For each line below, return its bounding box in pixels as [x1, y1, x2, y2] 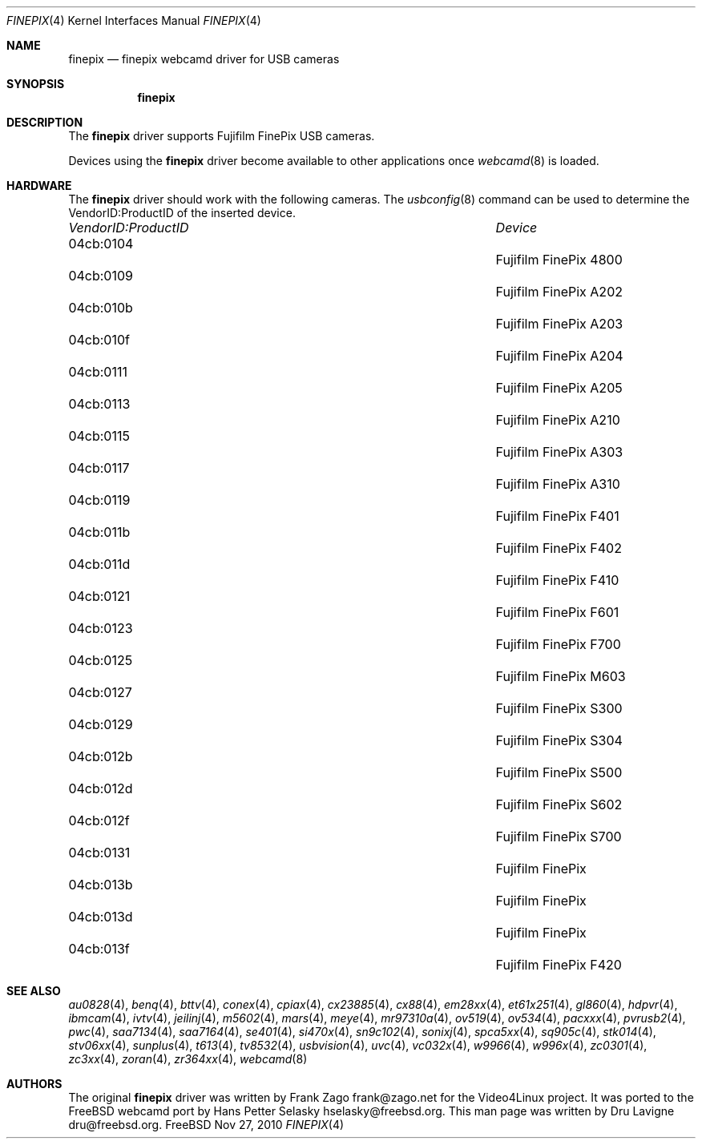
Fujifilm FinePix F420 [495, 957, 622, 973]
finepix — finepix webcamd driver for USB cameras [68, 52, 340, 66]
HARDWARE [6, 179, 72, 192]
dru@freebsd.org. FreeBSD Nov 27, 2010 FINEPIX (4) [68, 1118, 345, 1131]
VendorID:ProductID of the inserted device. [68, 206, 296, 220]
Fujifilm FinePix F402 [495, 540, 622, 556]
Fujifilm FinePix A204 [495, 348, 623, 364]
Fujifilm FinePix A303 [495, 444, 623, 460]
